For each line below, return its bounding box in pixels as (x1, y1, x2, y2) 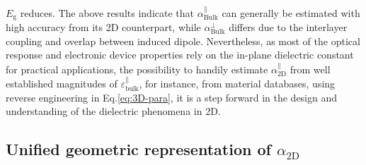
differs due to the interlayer (229, 20, 348, 35)
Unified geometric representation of (6, 138, 271, 160)
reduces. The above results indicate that (20, 5, 194, 20)
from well (290, 61, 331, 76)
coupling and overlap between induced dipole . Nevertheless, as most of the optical (6, 33, 360, 48)
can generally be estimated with (222, 5, 360, 20)
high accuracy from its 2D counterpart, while (6, 20, 201, 35)
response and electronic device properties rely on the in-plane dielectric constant (6, 47, 354, 62)
